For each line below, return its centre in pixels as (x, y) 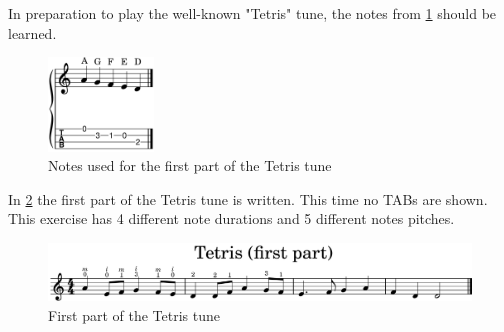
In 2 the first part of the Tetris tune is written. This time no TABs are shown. (248, 198)
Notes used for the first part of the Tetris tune (190, 165)
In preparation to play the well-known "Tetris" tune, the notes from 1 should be (252, 13)
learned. (32, 32)
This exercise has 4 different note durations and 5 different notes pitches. (231, 218)
